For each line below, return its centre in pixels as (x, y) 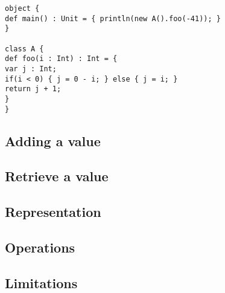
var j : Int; (31, 69)
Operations (40, 247)
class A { (24, 49)
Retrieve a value (57, 176)
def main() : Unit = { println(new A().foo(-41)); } (113, 18)
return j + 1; (33, 89)
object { (22, 8)
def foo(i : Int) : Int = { (61, 59)
